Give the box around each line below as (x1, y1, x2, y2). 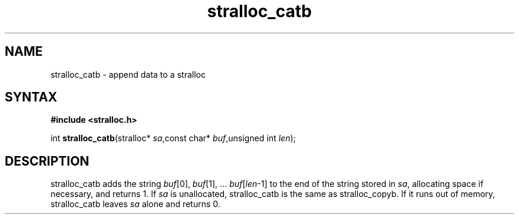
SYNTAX (5, 90, 57, 105)
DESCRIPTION (5, 153, 89, 169)
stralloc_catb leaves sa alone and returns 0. (50, 199, 220, 210)
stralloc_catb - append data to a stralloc (50, 69, 206, 80)
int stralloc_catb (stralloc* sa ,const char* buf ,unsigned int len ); (50, 133, 296, 144)
